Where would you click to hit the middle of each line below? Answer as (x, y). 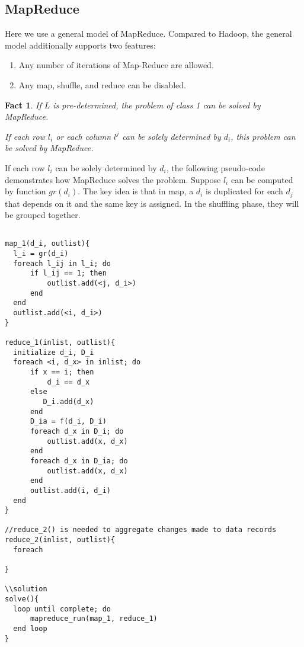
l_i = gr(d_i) (41, 254)
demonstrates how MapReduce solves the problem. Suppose (113, 179)
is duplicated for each (244, 191)
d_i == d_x (68, 382)
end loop (30, 629)
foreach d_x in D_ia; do (79, 461)
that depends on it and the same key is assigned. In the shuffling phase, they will (152, 203)
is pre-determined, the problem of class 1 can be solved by (157, 105)
